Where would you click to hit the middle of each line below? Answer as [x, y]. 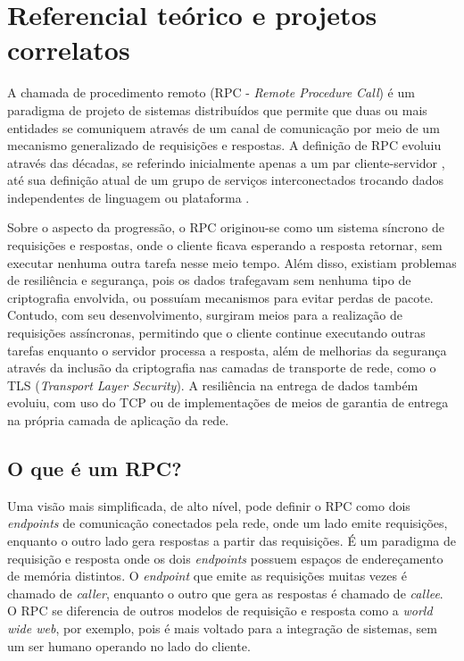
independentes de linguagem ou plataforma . [128, 197]
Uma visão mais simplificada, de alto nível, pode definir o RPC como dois [209, 505]
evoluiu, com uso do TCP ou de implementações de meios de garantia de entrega [228, 402]
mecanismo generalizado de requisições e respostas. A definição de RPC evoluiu [224, 145]
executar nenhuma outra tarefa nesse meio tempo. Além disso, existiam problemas [232, 262]
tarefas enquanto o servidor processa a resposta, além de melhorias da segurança [227, 350]
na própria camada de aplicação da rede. [118, 420]
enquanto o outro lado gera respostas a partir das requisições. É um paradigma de [232, 540]
